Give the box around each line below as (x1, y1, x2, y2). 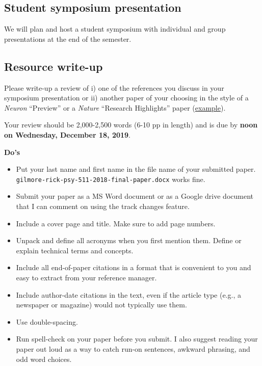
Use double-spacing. (16, 316, 78, 327)
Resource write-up (4, 58, 103, 74)
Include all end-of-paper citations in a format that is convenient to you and (16, 262, 251, 273)
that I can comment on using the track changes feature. (16, 201, 190, 211)
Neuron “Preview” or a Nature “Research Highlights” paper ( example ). (4, 102, 226, 113)
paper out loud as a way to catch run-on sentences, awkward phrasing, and (16, 343, 250, 354)
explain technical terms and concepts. (16, 245, 134, 255)
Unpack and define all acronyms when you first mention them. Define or (16, 235, 242, 246)
